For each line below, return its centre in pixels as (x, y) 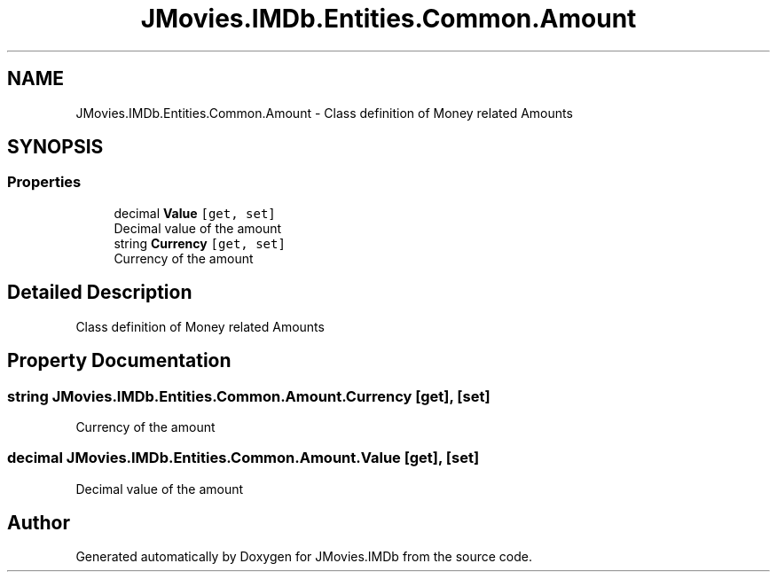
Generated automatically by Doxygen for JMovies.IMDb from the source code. (304, 557)
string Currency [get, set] (200, 243)
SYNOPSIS (55, 147)
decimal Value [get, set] (195, 213)
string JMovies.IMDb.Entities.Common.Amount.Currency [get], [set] (249, 396)
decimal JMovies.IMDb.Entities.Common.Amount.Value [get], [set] (243, 458)
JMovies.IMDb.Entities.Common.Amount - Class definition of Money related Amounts (324, 113)
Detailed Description (100, 293)
